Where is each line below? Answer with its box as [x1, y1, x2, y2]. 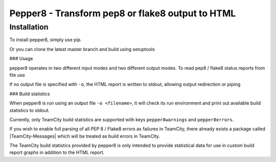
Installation [9, 22, 49, 32]
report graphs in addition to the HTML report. [9, 149, 105, 155]
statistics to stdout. [9, 107, 50, 113]
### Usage [9, 56, 33, 62]
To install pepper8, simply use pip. [9, 37, 82, 43]
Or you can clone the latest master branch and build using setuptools [9, 46, 155, 52]
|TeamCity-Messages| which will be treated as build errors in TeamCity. [9, 133, 160, 139]
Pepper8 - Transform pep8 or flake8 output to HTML [9, 8, 236, 19]
